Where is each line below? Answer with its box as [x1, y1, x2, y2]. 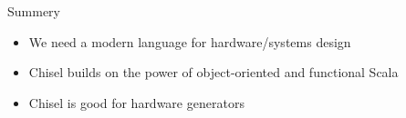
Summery [7, 2, 60, 20]
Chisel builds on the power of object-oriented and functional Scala [28, 63, 399, 82]
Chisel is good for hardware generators [28, 93, 245, 112]
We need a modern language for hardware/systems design [28, 32, 351, 51]
